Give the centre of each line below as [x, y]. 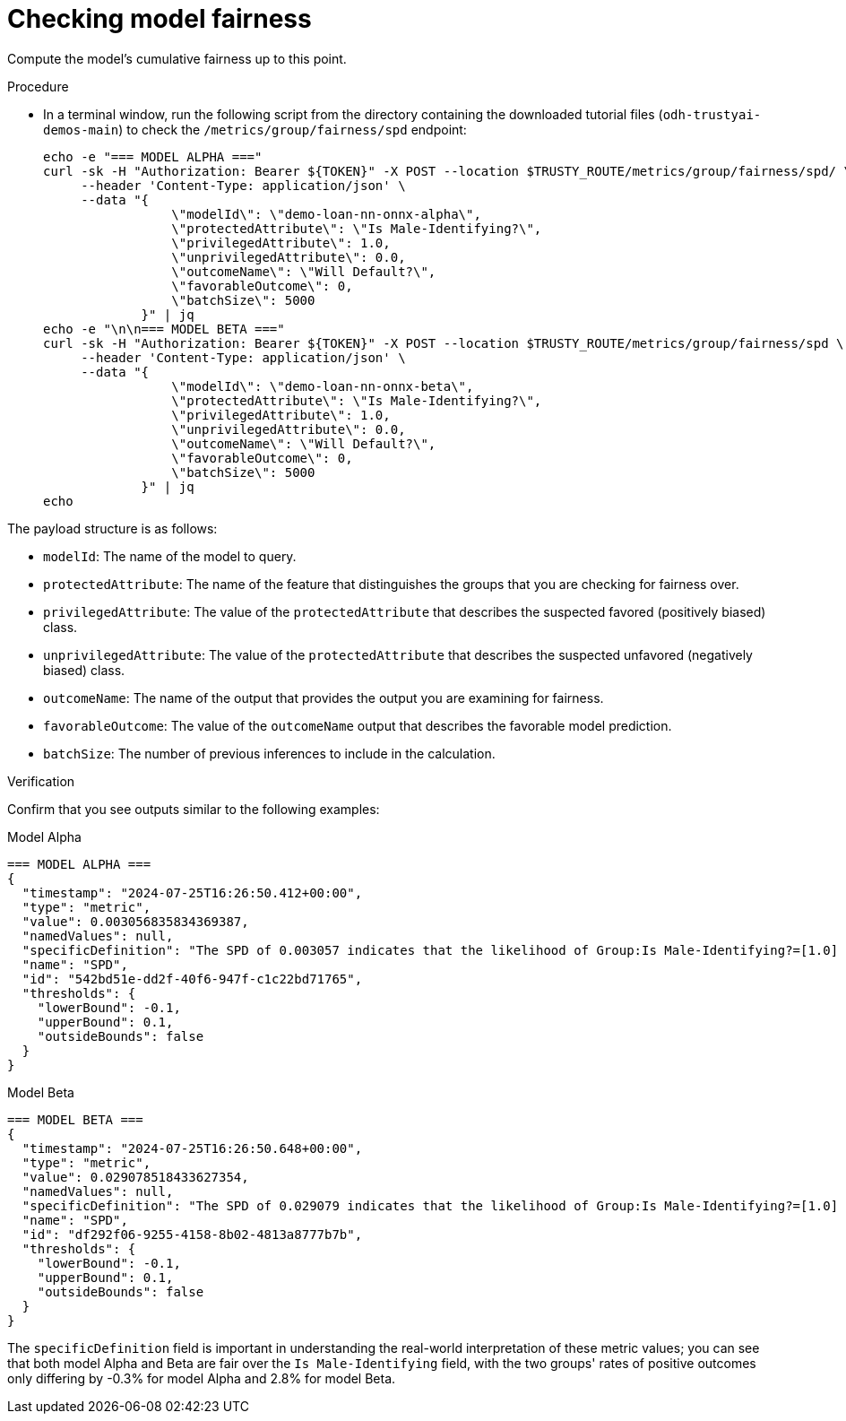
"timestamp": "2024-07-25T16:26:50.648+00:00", [192, 1148]
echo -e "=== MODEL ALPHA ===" [153, 156]
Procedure [38, 86]
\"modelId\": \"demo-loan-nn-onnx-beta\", [323, 386]
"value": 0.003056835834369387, [135, 921]
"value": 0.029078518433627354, [135, 1177]
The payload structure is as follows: [112, 528]
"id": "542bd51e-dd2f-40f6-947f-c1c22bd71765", [192, 979]
